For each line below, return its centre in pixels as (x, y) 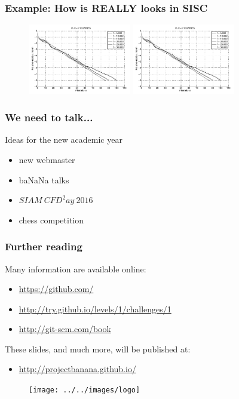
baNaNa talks (44, 179)
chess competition (51, 220)
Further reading (44, 246)
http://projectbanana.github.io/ (77, 369)
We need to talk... (49, 117)
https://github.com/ (56, 289)
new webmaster (47, 159)
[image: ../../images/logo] (85, 390)
